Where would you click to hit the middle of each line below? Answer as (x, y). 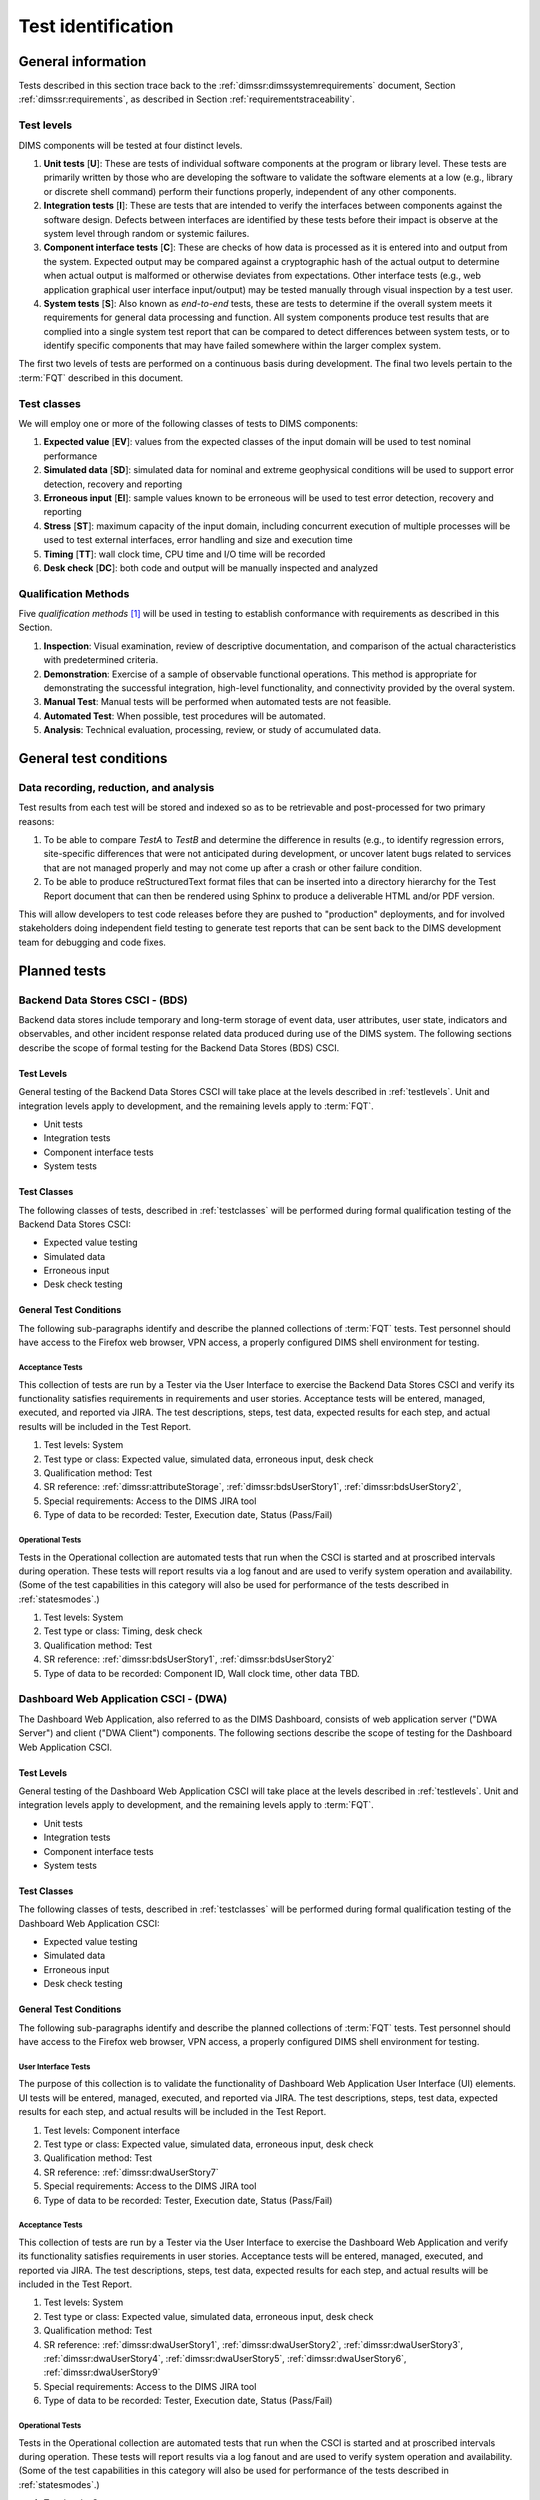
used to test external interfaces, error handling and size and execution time (198, 540)
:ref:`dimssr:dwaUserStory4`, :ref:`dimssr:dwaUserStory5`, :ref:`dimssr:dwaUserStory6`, (225, 2359)
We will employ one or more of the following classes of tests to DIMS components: (188, 423)
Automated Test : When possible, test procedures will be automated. (184, 716)
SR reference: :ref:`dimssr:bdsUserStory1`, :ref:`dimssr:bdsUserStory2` (189, 1659)
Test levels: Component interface (111, 2130)
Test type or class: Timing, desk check (123, 1631)
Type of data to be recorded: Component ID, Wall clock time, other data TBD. (201, 1673)
